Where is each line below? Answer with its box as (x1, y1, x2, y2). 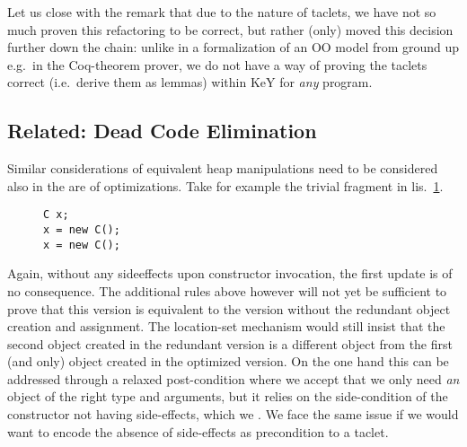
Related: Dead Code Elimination (7, 117, 317, 145)
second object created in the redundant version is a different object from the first (7, 334, 453, 353)
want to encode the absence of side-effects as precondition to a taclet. (7, 422, 389, 441)
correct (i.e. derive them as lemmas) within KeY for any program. (7, 73, 373, 92)
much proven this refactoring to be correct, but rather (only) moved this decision (7, 20, 454, 39)
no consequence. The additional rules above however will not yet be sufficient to (7, 281, 447, 300)
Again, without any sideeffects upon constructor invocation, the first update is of (7, 264, 453, 283)
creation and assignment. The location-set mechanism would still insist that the (7, 317, 445, 336)
